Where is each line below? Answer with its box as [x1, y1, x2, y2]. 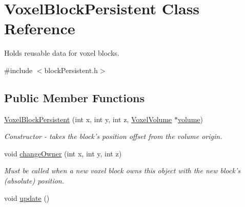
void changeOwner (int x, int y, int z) [4, 148, 122, 158]
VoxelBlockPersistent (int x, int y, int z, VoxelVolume [4, 113, 172, 124]
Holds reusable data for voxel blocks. [4, 48, 119, 58]
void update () [4, 192, 50, 203]
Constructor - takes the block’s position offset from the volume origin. [4, 131, 222, 142]
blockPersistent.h [44, 64, 98, 75]
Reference [4, 18, 75, 39]
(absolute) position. [4, 175, 65, 186]
